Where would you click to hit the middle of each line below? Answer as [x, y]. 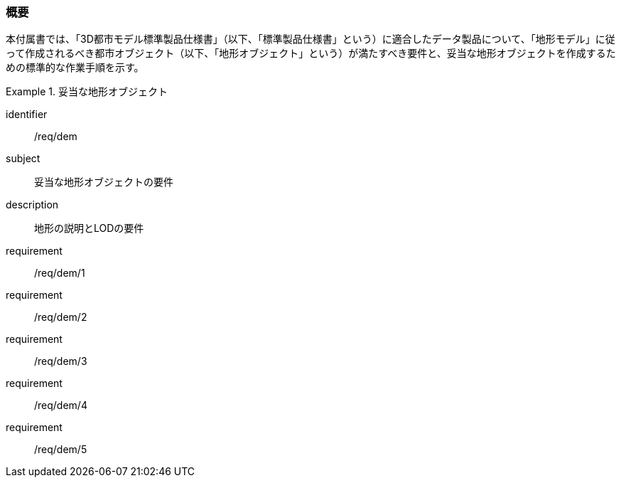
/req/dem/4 [61, 405]
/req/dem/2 [61, 317]
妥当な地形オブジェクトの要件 [104, 182]
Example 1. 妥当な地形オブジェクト [87, 92]
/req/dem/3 [61, 361]
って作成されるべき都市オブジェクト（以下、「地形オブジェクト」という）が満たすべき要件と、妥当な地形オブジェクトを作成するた [311, 53]
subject [23, 159]
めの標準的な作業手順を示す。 [75, 68]
